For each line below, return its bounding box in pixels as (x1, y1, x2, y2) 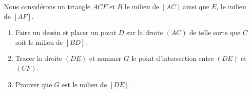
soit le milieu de (15, 37, 63, 47)
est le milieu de (61, 79, 107, 89)
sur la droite (126, 27, 163, 37)
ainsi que (183, 1, 210, 11)
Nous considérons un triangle (4, 1, 91, 11)
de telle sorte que (189, 27, 241, 37)
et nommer (89, 53, 122, 63)
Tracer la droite (15, 53, 62, 63)
